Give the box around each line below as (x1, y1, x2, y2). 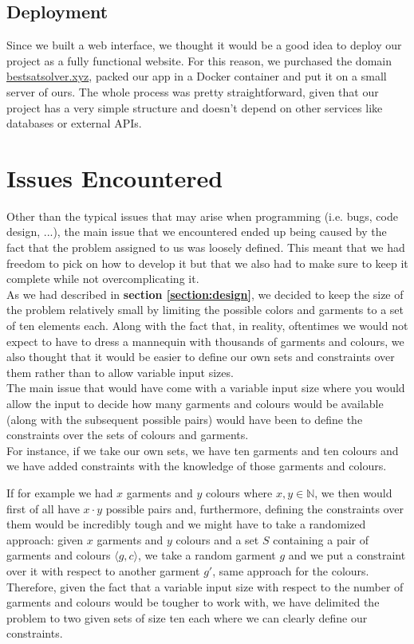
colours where (205, 484, 273, 501)
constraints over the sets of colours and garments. (6, 426, 249, 443)
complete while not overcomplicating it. (6, 270, 199, 287)
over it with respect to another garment (6, 562, 200, 579)
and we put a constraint (288, 547, 406, 563)
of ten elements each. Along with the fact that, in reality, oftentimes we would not (6, 317, 408, 334)
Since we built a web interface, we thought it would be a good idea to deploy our (6, 37, 402, 53)
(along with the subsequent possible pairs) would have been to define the (6, 410, 363, 427)
